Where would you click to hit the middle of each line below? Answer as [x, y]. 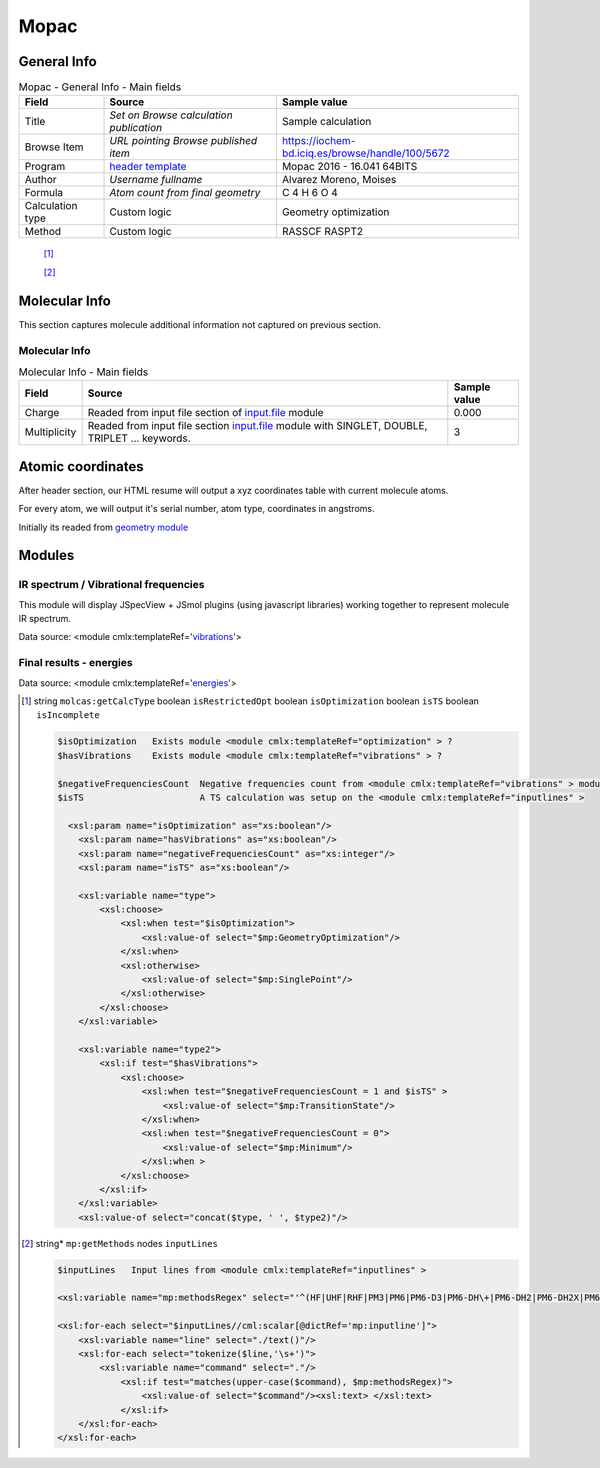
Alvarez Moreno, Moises [339, 180]
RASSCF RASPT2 [322, 232]
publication [136, 128]
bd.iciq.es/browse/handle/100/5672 [365, 153]
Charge [42, 413]
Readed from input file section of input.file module [205, 413]
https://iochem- [318, 141]
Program [45, 167]
